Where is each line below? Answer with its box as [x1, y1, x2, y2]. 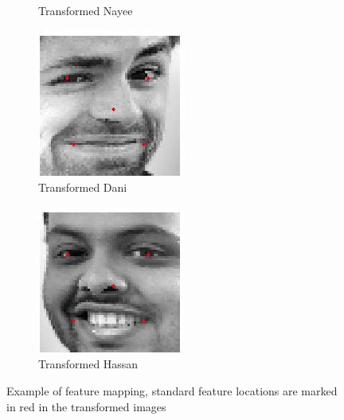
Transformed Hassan [38, 356, 139, 372]
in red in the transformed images [6, 398, 166, 414]
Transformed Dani [38, 179, 127, 196]
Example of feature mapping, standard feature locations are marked [6, 382, 338, 399]
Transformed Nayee [38, 2, 133, 18]
